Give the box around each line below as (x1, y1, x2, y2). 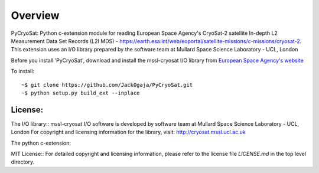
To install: (11, 68, 35, 75)
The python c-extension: (11, 139, 71, 146)
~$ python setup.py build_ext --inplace (21, 89, 140, 96)
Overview (11, 9, 60, 22)
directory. (11, 158, 35, 165)
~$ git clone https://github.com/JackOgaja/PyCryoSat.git (21, 81, 193, 88)
